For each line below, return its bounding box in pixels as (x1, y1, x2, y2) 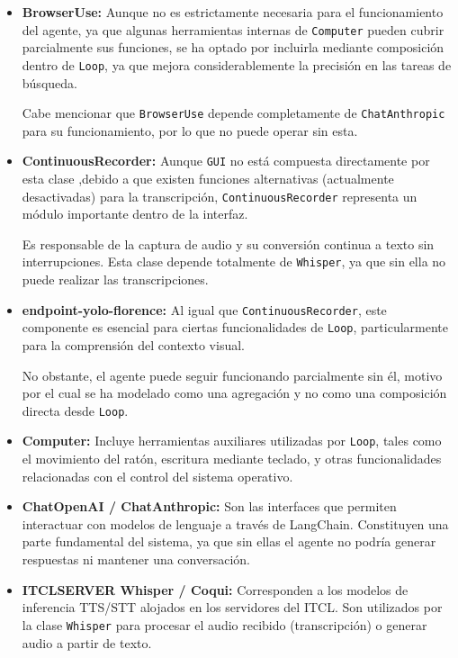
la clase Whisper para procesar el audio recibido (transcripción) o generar (22, 615, 427, 634)
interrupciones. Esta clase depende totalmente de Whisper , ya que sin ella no (22, 252, 446, 271)
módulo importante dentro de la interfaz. (22, 204, 248, 223)
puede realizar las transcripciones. (22, 270, 209, 289)
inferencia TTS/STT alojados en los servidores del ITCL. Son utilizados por (22, 598, 443, 617)
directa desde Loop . (22, 401, 129, 419)
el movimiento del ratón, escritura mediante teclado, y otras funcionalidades (22, 449, 442, 468)
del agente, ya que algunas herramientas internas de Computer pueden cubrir (22, 20, 445, 39)
